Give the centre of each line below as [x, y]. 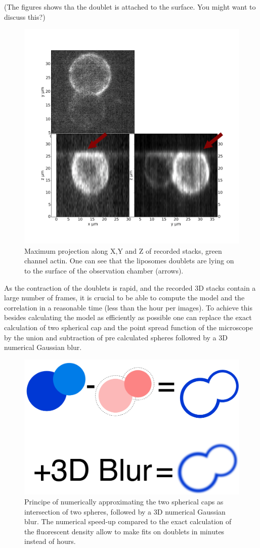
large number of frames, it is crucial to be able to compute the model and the [124, 298]
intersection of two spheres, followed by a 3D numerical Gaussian [125, 511]
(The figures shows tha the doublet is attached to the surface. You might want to [130, 7]
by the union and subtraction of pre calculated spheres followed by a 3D [116, 337]
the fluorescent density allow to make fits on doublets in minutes [124, 531]
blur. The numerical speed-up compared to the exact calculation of [128, 521]
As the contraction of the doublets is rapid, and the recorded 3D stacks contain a [130, 287]
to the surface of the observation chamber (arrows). [104, 270]
